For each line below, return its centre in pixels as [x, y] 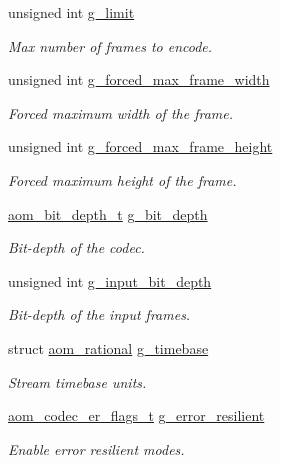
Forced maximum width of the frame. [120, 112]
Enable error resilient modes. [96, 448]
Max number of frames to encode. [110, 45]
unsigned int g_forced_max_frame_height [140, 146]
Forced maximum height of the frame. [122, 179]
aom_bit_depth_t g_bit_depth [108, 213]
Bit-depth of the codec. [76, 247]
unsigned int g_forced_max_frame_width [139, 79]
